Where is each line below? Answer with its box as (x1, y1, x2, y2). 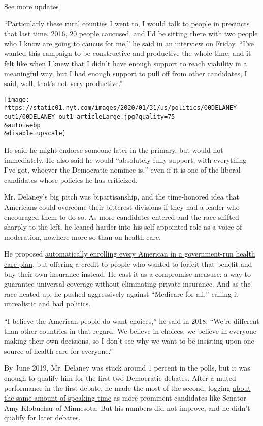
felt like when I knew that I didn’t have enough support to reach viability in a (4, 58, 247, 68)
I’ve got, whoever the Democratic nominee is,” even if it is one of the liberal (4, 164, 241, 175)
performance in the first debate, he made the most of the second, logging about (4, 382, 251, 393)
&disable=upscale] (4, 130, 66, 137)
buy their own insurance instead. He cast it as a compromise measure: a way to (4, 268, 251, 279)
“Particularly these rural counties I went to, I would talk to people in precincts (4, 18, 250, 29)
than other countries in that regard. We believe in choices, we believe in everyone (4, 325, 256, 336)
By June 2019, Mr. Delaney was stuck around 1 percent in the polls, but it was (4, 362, 250, 373)
